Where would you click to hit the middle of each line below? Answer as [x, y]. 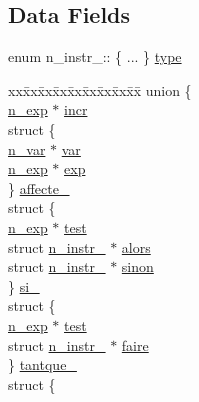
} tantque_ [42, 364]
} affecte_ [39, 187]
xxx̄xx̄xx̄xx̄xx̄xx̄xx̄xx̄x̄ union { [100, 89]
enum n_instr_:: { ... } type [95, 56]
